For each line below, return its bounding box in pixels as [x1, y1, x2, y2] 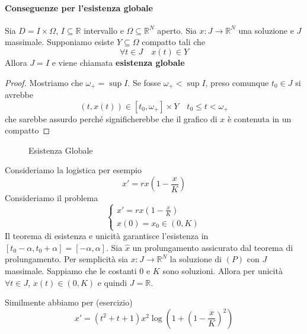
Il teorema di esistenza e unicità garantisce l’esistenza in [5, 230, 209, 242]
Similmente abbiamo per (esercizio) [5, 296, 133, 308]
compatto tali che [142, 36, 206, 48]
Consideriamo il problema [5, 192, 98, 203]
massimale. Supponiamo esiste [5, 36, 114, 48]
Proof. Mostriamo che [5, 76, 83, 88]
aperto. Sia [157, 24, 197, 36]
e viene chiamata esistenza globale [52, 56, 185, 68]
